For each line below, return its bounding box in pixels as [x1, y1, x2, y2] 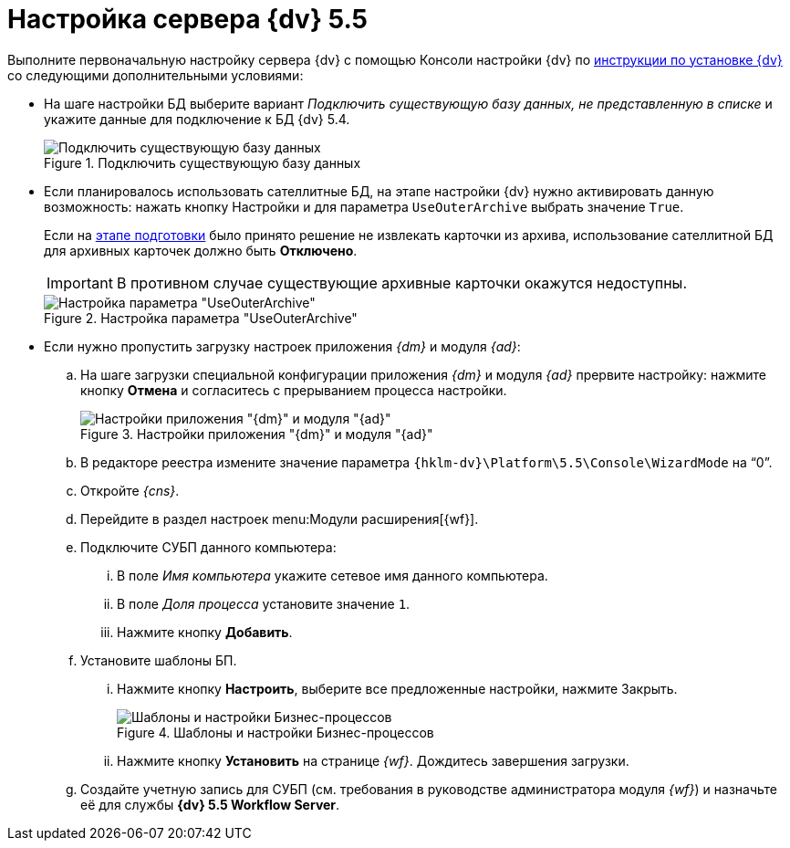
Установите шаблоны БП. [80, 652, 237, 668]
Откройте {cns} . [80, 482, 180, 498]
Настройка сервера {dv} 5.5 [7, 4, 369, 35]
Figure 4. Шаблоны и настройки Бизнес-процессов [117, 724, 434, 740]
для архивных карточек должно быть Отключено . [44, 242, 358, 258]
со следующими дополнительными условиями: [7, 67, 304, 83]
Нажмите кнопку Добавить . [117, 623, 293, 640]
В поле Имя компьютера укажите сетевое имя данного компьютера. [117, 567, 548, 583]
